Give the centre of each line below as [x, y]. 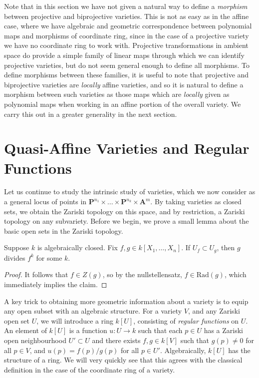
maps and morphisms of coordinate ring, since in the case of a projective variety [127, 35]
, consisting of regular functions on [186, 320]
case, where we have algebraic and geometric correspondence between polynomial [128, 26]
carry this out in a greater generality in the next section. [91, 114]
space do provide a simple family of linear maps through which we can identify [124, 55]
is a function [88, 330]
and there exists [116, 340]
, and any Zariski [214, 311]
